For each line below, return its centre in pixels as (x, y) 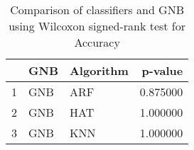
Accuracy (97, 42)
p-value (162, 70)
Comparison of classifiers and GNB (97, 10)
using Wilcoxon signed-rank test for (97, 26)
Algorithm (99, 70)
